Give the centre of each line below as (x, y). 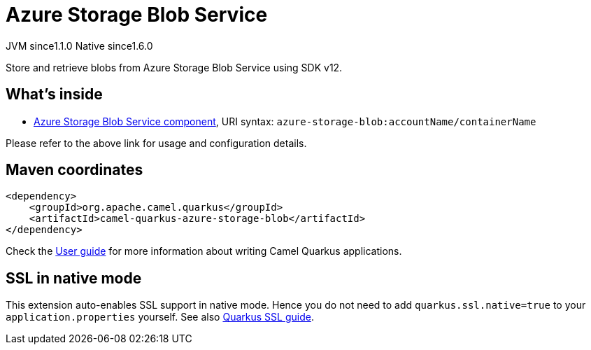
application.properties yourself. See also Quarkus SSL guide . (160, 317)
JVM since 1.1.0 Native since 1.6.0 (79, 45)
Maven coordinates (74, 170)
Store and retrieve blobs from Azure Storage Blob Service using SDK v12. (174, 67)
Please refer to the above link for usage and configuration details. (156, 143)
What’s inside (54, 94)
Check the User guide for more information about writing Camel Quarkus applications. (204, 251)
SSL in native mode (74, 278)
